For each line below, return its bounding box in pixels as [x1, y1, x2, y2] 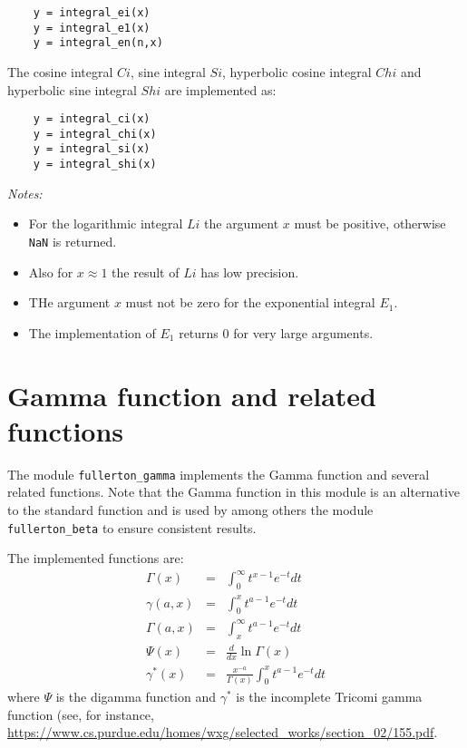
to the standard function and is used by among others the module [7, 500, 374, 519]
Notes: [7, 183, 43, 202]
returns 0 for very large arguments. [179, 323, 374, 342]
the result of [112, 262, 180, 281]
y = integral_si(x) [33, 142, 151, 156]
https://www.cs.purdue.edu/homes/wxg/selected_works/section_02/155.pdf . [7, 723, 438, 742]
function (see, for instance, [7, 704, 154, 724]
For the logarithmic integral [28, 214, 183, 233]
